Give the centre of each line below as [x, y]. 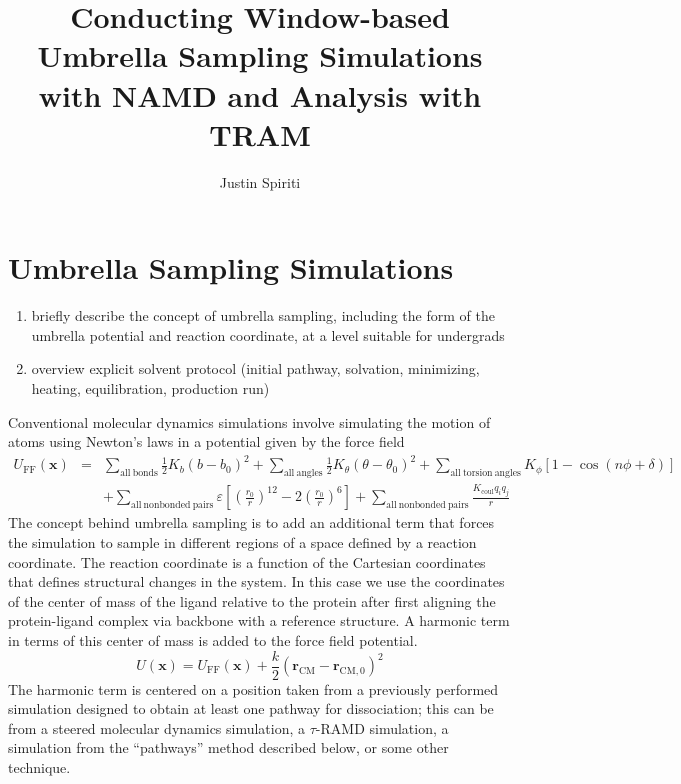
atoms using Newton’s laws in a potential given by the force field [206, 441]
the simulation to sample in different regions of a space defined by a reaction [242, 542]
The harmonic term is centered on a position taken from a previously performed [253, 688]
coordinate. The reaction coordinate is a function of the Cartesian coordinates [247, 561]
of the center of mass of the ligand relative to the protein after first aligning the [252, 600]
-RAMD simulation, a [382, 727]
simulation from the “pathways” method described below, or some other [228, 747]
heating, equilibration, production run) [150, 388]
